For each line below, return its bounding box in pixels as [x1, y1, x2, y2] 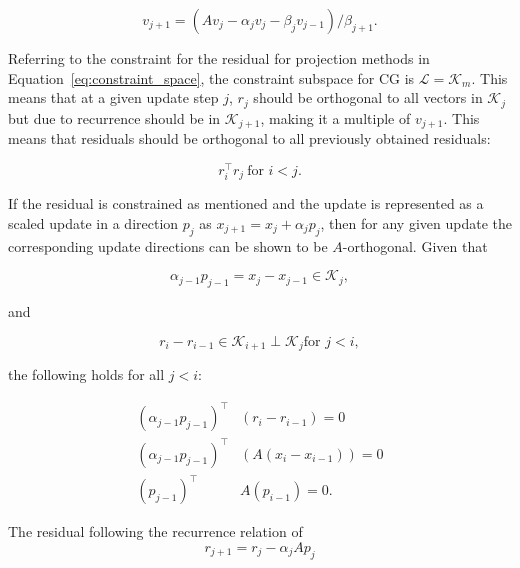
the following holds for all [8, 364, 165, 385]
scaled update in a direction [8, 212, 179, 233]
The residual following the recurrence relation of [8, 521, 303, 542]
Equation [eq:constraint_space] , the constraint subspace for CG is [8, 67, 415, 88]
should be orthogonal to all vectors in [253, 87, 483, 108]
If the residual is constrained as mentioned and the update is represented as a [8, 193, 484, 214]
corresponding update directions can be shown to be [8, 235, 328, 256]
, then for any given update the [320, 212, 512, 233]
